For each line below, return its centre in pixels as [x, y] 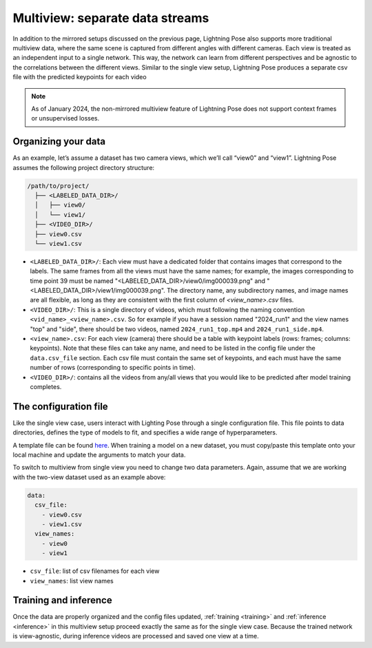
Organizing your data [59, 142]
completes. [46, 386]
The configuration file [60, 406]
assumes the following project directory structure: [84, 167]
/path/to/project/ [58, 186]
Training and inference [63, 600]
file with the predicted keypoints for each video [80, 77]
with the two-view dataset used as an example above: [89, 477]
